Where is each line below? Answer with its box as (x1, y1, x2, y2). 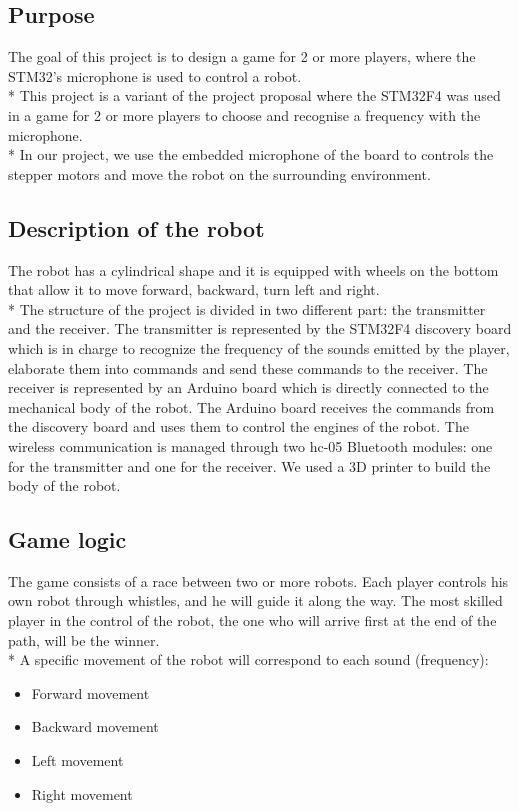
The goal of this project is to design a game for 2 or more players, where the (8, 46, 476, 67)
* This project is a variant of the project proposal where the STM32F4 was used (8, 85, 501, 106)
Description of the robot (8, 212, 265, 243)
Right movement (31, 783, 133, 804)
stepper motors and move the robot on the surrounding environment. (8, 163, 431, 184)
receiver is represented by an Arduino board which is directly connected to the (8, 377, 489, 398)
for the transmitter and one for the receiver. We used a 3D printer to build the (8, 455, 491, 476)
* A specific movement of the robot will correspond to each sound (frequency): (8, 649, 489, 670)
